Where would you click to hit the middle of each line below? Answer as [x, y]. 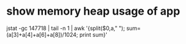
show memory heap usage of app [93, 11]
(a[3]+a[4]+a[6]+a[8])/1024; [42, 34]
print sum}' [93, 34]
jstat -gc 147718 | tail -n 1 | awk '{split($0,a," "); [66, 28]
